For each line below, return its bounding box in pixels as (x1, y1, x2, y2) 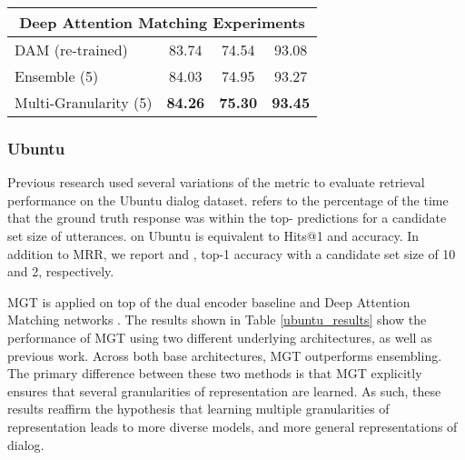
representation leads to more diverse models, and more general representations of (7, 416, 458, 435)
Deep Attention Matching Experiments (19, 12, 305, 33)
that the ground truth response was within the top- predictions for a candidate (7, 208, 447, 227)
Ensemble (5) (15, 65, 99, 86)
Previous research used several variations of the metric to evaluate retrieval (7, 173, 425, 192)
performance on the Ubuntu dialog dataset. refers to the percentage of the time (7, 190, 449, 209)
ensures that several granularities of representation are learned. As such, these (7, 381, 441, 400)
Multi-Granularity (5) (15, 92, 153, 113)
